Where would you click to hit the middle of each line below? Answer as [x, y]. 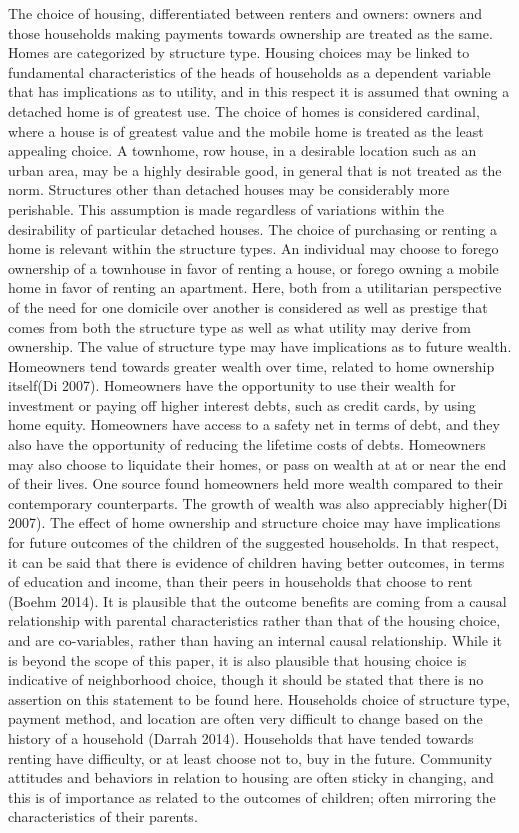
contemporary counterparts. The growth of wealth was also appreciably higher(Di [258, 502]
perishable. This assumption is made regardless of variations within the [226, 208]
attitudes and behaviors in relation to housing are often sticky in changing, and [251, 777]
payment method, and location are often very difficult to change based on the [245, 718]
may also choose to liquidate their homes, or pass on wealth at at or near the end [257, 463]
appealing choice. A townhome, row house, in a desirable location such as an [242, 150]
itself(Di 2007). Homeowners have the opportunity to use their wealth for [232, 385]
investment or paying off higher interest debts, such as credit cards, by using [242, 404]
